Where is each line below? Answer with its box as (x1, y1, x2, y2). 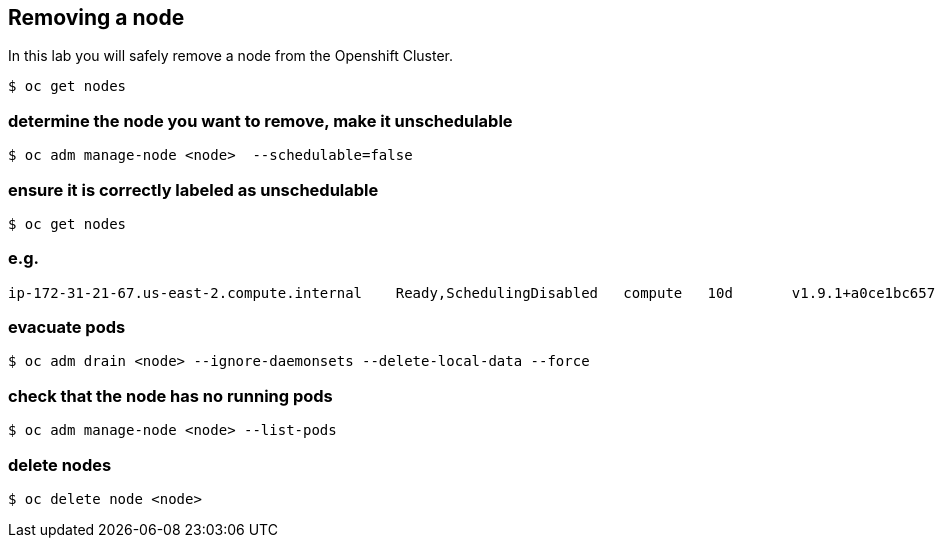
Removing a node (8, 5, 185, 30)
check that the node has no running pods (8, 385, 333, 406)
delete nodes (8, 454, 112, 475)
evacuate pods (8, 317, 126, 338)
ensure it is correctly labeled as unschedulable (8, 179, 379, 200)
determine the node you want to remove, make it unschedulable (8, 110, 513, 131)
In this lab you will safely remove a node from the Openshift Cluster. (8, 47, 454, 65)
